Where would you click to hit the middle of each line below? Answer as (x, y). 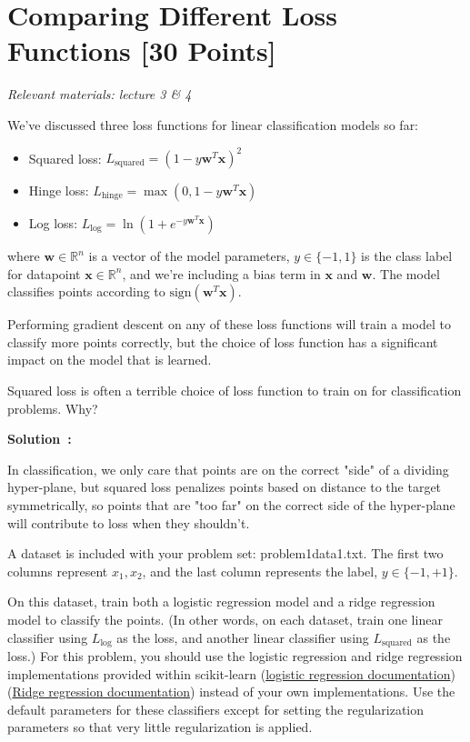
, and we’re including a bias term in (221, 273)
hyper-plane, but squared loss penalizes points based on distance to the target (225, 487)
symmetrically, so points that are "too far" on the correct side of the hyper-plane (231, 504)
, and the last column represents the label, (260, 571)
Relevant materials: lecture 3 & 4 (100, 94)
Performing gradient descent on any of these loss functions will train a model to (230, 324)
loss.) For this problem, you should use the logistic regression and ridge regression (235, 655)
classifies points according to (86, 291)
